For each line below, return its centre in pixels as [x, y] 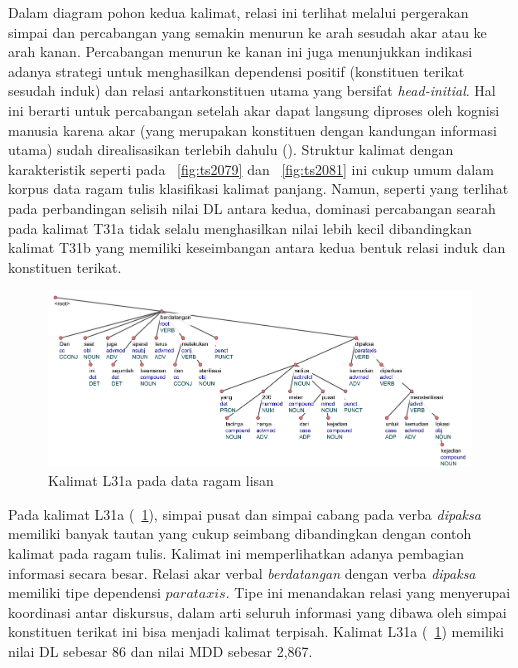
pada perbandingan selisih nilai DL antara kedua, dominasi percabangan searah [252, 207]
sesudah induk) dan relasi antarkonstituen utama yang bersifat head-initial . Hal [252, 90]
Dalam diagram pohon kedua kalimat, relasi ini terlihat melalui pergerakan [238, 12]
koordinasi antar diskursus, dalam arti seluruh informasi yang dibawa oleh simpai [257, 611]
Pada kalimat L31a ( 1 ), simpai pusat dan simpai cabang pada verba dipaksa [244, 513]
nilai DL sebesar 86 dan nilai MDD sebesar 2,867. [160, 650]
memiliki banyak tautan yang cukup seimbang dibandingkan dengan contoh [240, 533]
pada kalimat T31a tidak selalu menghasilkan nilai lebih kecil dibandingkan [240, 227]
